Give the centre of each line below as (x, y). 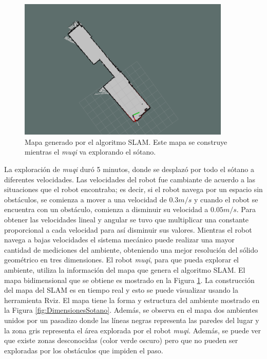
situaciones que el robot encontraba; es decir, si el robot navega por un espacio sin (133, 189)
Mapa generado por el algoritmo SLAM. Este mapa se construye (126, 141)
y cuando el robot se (226, 199)
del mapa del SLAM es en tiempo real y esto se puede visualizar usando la (121, 290)
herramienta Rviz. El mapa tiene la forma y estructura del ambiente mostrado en (132, 300)
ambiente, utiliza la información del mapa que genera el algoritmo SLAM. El (125, 269)
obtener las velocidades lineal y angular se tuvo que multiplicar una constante (127, 219)
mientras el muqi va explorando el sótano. (90, 152)
